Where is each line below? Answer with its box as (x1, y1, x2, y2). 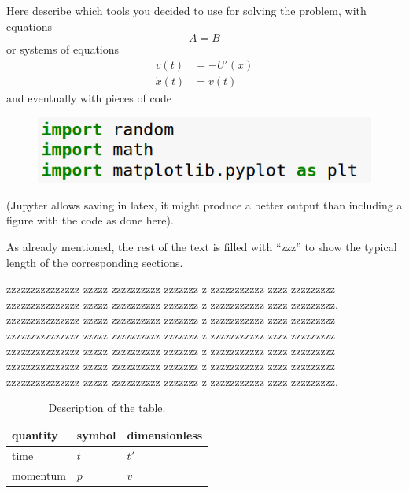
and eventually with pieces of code (6, 89, 172, 106)
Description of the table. (48, 399, 166, 416)
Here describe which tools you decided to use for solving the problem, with (6, 2, 367, 18)
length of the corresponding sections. (6, 254, 183, 270)
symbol (76, 426, 116, 443)
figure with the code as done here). (6, 212, 174, 228)
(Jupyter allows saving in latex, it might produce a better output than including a (6, 196, 403, 213)
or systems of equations (6, 41, 120, 57)
